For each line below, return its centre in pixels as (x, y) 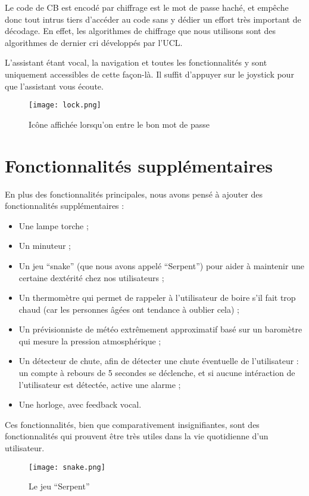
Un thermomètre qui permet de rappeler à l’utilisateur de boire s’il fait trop (157, 298)
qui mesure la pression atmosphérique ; (90, 341)
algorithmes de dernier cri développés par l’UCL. (94, 42)
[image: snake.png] (67, 467)
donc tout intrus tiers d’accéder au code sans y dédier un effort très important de (153, 19)
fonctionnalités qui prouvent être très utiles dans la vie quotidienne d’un (137, 436)
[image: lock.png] (65, 105)
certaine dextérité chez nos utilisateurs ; (91, 277)
